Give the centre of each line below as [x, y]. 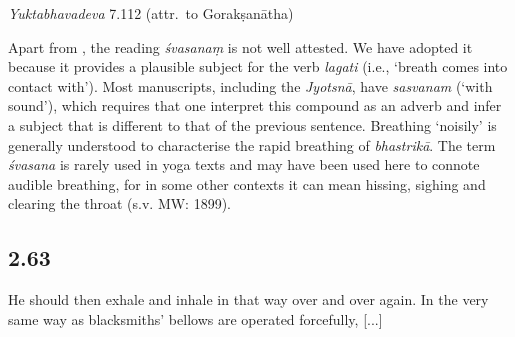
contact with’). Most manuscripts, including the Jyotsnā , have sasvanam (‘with [250, 85]
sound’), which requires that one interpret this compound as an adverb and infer [255, 105]
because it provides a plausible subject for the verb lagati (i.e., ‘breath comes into [258, 66]
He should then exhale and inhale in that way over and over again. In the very [248, 299]
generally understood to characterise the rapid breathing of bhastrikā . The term [252, 144]
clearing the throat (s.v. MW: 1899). [120, 203]
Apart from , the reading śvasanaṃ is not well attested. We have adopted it [240, 46]
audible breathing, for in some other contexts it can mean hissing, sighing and [247, 183]
